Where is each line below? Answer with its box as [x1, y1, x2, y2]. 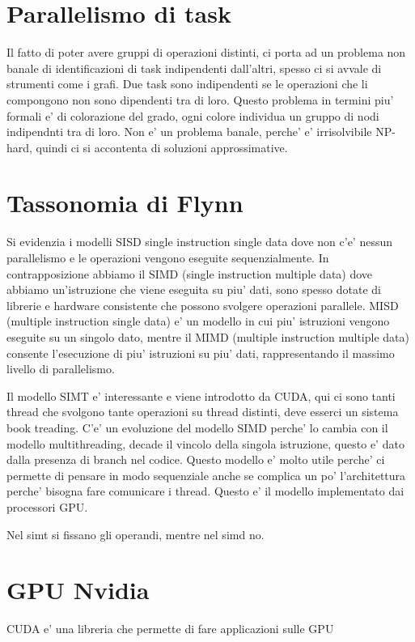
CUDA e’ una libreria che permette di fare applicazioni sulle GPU [6, 620, 334, 637]
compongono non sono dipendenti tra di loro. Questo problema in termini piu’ [6, 91, 394, 108]
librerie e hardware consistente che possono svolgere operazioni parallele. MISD [6, 296, 399, 313]
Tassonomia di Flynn [6, 186, 243, 219]
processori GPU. [6, 498, 88, 515]
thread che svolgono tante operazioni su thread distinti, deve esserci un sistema [6, 403, 399, 420]
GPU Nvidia [6, 573, 150, 606]
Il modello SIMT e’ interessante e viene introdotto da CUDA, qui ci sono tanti [6, 387, 396, 404]
